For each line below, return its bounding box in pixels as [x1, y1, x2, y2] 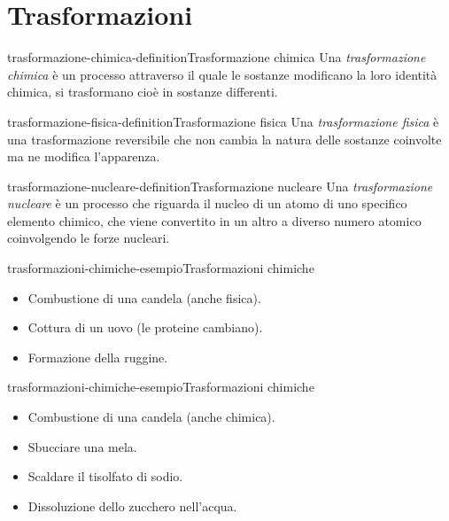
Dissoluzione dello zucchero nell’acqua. [27, 496, 237, 515]
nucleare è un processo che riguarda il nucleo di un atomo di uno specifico [7, 194, 407, 213]
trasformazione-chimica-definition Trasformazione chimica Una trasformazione [7, 48, 426, 66]
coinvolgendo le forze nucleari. [7, 229, 170, 247]
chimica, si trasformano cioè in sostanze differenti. [7, 82, 278, 101]
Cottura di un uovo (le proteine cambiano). [27, 318, 263, 337]
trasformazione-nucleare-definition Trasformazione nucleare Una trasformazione [7, 176, 433, 195]
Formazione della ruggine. [27, 347, 168, 366]
